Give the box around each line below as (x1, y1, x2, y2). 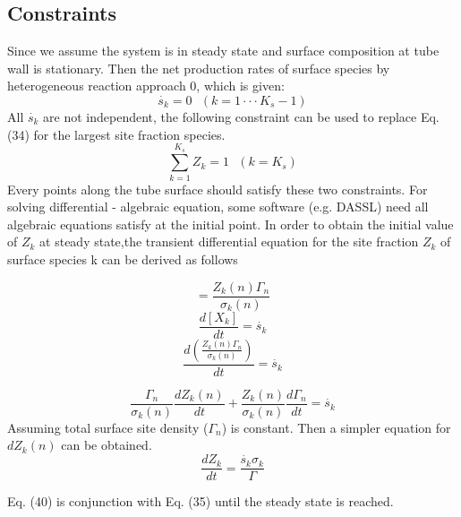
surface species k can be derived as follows (7, 250, 238, 269)
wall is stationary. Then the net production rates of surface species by (7, 58, 390, 77)
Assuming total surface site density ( (7, 418, 209, 436)
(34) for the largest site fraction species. (7, 125, 226, 143)
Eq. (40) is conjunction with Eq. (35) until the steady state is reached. (7, 492, 394, 511)
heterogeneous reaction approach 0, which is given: (7, 76, 285, 95)
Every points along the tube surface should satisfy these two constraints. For (7, 179, 428, 198)
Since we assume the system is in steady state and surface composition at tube (7, 41, 440, 60)
